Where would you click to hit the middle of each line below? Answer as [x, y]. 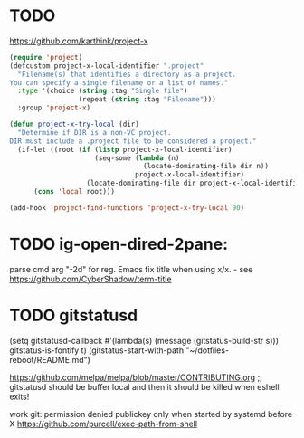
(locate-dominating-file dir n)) [206, 167]
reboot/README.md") [50, 359]
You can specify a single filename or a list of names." [119, 82]
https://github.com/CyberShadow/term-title [90, 279]
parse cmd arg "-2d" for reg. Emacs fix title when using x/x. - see [131, 269]
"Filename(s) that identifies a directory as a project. [127, 74]
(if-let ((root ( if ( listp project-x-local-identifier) [125, 149]
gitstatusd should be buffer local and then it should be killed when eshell [144, 386]
